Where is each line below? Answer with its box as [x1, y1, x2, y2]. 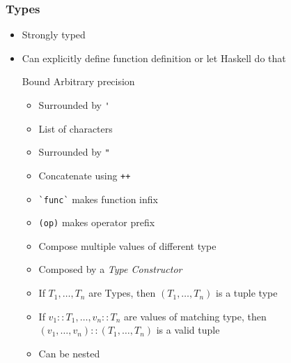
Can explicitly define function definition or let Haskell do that [22, 50, 286, 65]
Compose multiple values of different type [38, 238, 217, 253]
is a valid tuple [156, 323, 220, 337]
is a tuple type [216, 286, 278, 300]
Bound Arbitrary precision [22, 74, 135, 89]
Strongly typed [22, 27, 86, 42]
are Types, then [88, 286, 156, 300]
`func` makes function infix [38, 191, 158, 206]
